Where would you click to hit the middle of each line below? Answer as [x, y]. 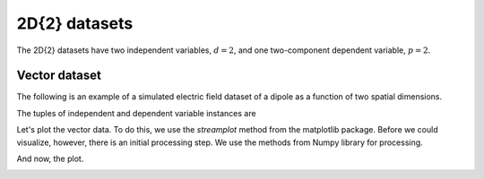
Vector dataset [59, 76]
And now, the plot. [50, 159]
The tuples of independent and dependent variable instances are [136, 113]
